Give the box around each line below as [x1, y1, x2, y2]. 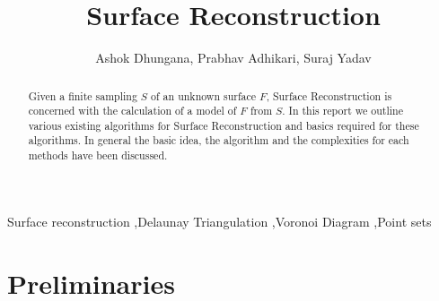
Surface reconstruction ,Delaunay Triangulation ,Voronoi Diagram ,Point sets [7, 211, 432, 230]
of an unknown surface [151, 88, 257, 103]
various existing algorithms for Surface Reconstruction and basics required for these [28, 117, 419, 133]
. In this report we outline [282, 103, 403, 118]
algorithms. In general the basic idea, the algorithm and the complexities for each [28, 133, 409, 148]
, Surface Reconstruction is [266, 88, 392, 103]
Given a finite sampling [28, 88, 137, 103]
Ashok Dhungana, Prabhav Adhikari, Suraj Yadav [95, 48, 372, 67]
